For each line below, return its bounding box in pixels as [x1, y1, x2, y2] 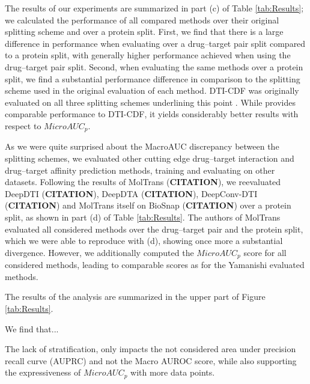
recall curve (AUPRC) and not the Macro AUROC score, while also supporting [5, 354, 297, 367]
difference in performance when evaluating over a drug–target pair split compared [5, 37, 306, 49]
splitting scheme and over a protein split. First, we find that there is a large [5, 25, 284, 38]
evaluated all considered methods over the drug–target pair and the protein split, [5, 222, 303, 235]
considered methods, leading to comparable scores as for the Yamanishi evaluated [5, 258, 305, 271]
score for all [243, 246, 287, 258]
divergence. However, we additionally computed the [5, 246, 194, 258]
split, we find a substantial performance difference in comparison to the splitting [5, 72, 300, 85]
